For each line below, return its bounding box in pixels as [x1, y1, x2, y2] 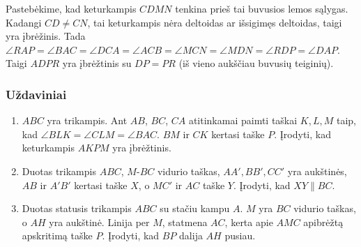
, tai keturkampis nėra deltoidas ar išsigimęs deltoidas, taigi [87, 15, 342, 29]
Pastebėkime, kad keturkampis [6, 1, 137, 15]
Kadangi [6, 15, 42, 29]
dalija [179, 228, 203, 243]
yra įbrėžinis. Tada [6, 29, 86, 43]
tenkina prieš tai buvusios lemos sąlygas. [175, 1, 348, 15]
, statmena [162, 214, 208, 229]
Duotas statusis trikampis [22, 201, 132, 216]
